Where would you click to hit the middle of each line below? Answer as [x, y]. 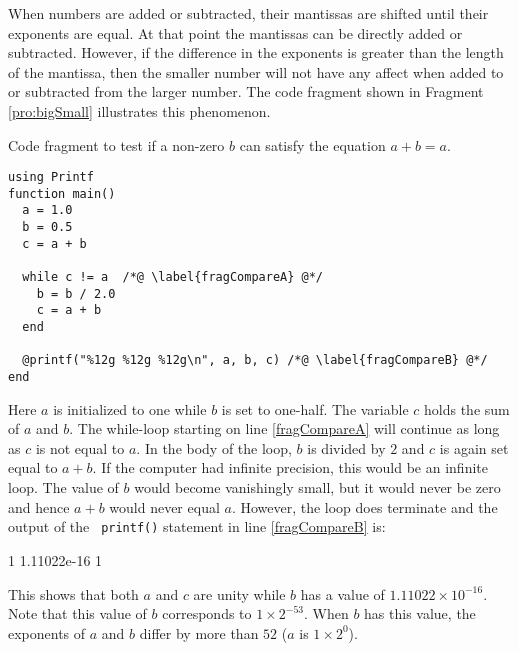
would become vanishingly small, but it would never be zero [317, 487]
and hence [39, 506]
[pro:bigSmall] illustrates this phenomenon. [139, 110]
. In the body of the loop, [214, 447]
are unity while [239, 593]
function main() [62, 193]
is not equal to [80, 447]
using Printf [51, 177]
